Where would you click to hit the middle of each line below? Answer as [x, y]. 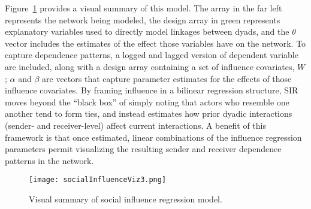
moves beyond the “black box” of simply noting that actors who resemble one [147, 102]
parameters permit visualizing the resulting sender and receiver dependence [143, 149]
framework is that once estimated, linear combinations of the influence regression [153, 137]
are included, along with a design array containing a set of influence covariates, [150, 66]
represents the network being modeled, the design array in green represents [143, 19]
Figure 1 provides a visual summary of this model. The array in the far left [144, 8]
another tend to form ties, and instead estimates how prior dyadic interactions [149, 113]
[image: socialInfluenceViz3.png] [98, 180]
